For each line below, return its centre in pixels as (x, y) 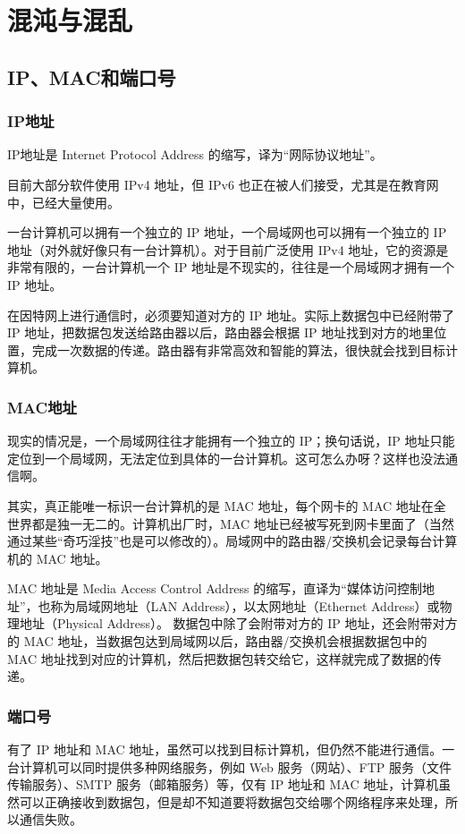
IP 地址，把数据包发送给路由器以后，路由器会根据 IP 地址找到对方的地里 (221, 332)
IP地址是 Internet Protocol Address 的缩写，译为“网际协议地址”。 (195, 154)
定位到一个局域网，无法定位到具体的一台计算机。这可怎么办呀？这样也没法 (226, 458)
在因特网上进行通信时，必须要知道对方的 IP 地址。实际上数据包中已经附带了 (231, 315)
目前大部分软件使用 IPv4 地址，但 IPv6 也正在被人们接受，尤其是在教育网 (223, 184)
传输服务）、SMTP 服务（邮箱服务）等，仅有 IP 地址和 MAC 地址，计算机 (223, 784)
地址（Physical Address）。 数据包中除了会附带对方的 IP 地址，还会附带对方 (238, 623)
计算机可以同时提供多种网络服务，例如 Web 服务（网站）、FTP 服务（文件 (235, 766)
